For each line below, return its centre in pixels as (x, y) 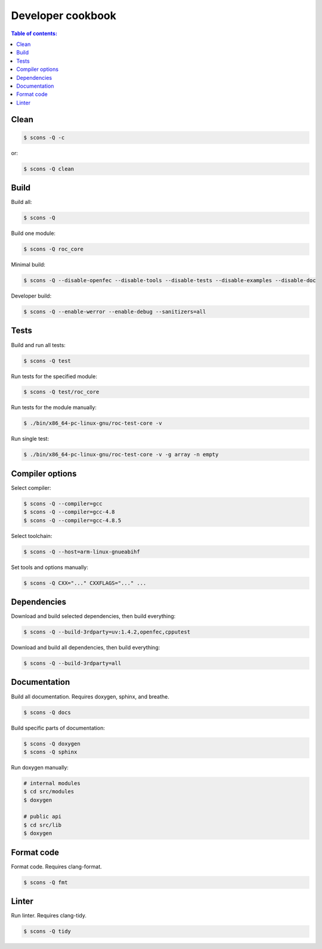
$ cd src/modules (49, 792)
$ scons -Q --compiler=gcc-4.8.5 (72, 520)
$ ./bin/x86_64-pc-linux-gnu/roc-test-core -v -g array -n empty (121, 455)
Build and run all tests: (38, 345)
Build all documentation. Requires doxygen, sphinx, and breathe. (90, 696)
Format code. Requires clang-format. (57, 866)
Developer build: (31, 296)
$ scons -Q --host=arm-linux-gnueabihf (82, 551)
